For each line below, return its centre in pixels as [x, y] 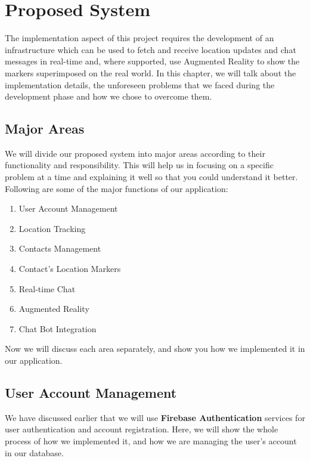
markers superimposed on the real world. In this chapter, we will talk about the [151, 72]
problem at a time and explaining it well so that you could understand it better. [151, 177]
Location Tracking [52, 228]
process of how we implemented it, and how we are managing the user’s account [151, 441]
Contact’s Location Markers [70, 269]
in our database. [34, 452]
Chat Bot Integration [58, 328]
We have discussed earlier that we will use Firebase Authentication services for [155, 417]
